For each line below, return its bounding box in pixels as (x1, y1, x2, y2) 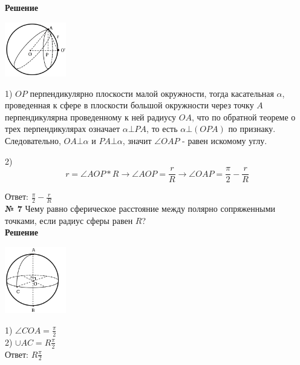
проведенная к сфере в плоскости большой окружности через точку (5, 99, 254, 111)
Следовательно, (5, 134, 61, 146)
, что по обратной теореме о (191, 110, 296, 123)
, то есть (146, 122, 178, 135)
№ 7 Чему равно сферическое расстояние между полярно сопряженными (5, 202, 276, 215)
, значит (122, 134, 152, 146)
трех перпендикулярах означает (5, 122, 120, 135)
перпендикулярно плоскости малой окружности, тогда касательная (30, 87, 274, 99)
